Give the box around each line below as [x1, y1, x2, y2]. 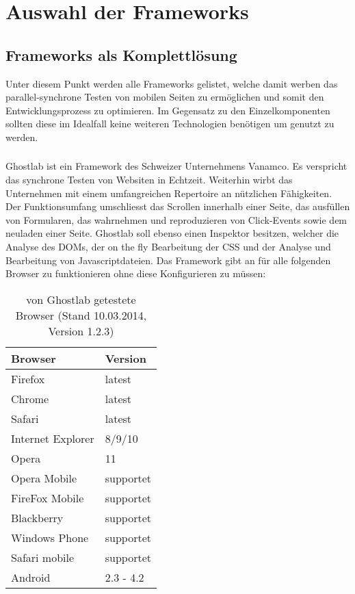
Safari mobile [11, 549, 75, 565]
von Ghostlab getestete [26, 291, 136, 307]
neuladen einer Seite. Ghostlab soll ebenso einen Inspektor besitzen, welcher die [5, 226, 339, 240]
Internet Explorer [11, 430, 94, 446]
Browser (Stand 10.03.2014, [15, 307, 147, 323]
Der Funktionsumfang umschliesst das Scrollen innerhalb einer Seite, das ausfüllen [5, 199, 350, 214]
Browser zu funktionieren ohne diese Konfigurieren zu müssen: [5, 266, 266, 281]
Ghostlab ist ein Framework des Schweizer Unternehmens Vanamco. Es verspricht [5, 159, 347, 173]
